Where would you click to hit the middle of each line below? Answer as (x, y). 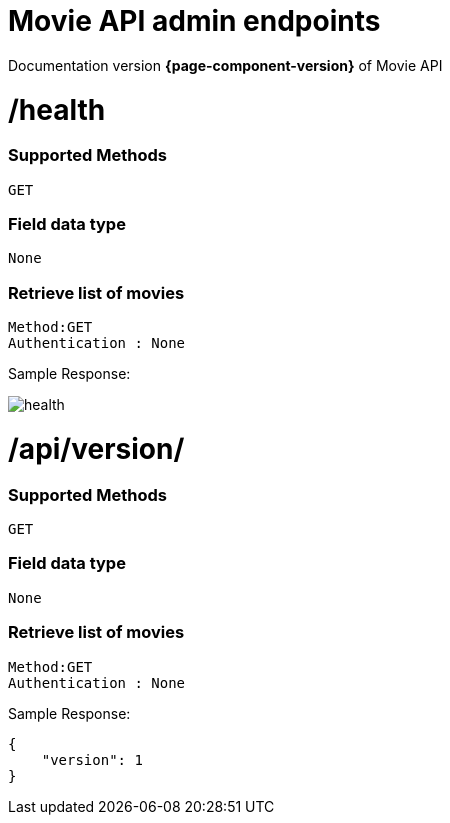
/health (57, 109)
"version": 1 (92, 759)
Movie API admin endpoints (194, 21)
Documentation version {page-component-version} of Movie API (225, 65)
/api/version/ (96, 448)
